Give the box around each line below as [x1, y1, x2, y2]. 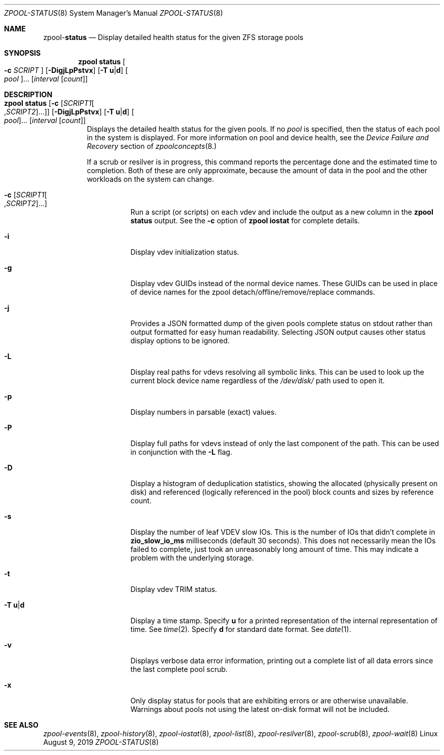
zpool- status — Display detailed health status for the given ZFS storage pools [43, 33, 304, 42]
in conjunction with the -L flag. [130, 448, 233, 456]
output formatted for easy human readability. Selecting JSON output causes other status [130, 328, 426, 336]
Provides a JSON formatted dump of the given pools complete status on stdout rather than [130, 319, 433, 328]
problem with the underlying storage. [130, 553, 254, 562]
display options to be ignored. [130, 336, 230, 345]
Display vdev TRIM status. [130, 585, 217, 593]
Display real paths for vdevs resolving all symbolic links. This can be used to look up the [130, 368, 424, 376]
